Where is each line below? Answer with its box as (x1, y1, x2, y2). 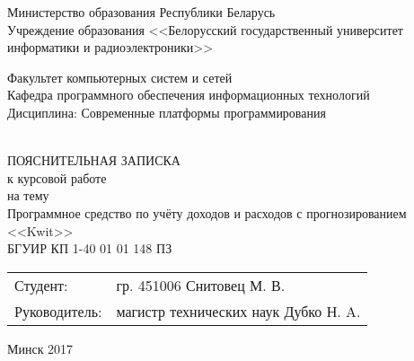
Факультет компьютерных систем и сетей (7, 67, 233, 86)
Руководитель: (14, 300, 102, 321)
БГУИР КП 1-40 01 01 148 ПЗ (7, 239, 172, 258)
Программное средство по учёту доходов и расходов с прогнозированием (7, 203, 407, 222)
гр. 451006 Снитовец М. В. (116, 274, 286, 295)
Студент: (14, 274, 68, 295)
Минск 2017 (7, 339, 74, 357)
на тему (7, 186, 49, 205)
